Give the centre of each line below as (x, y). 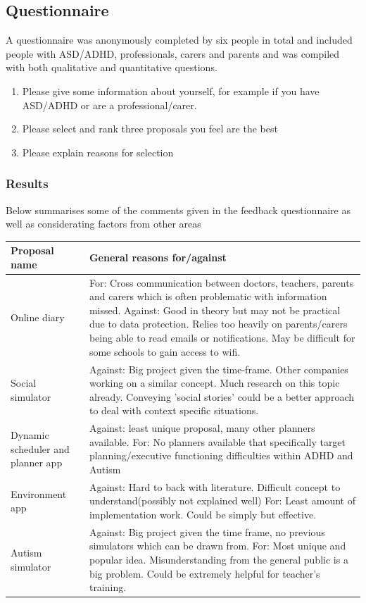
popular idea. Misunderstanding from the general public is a (219, 559)
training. (108, 587)
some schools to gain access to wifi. (165, 351)
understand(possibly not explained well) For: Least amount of (222, 501)
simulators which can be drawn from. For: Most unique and (217, 546)
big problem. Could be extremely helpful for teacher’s (204, 573)
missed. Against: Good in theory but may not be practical (215, 310)
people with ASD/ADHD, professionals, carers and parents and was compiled (173, 53)
